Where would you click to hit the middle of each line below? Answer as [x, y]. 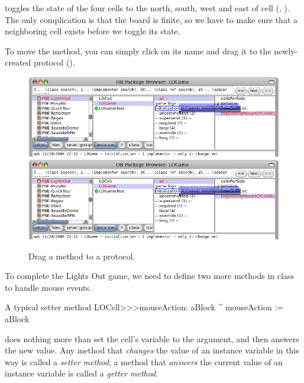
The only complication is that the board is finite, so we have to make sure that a [151, 19]
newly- [286, 51]
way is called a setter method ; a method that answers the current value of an [144, 361]
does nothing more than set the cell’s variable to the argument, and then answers [152, 338]
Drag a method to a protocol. [82, 256]
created [18, 62]
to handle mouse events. [48, 287]
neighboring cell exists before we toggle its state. [93, 31]
